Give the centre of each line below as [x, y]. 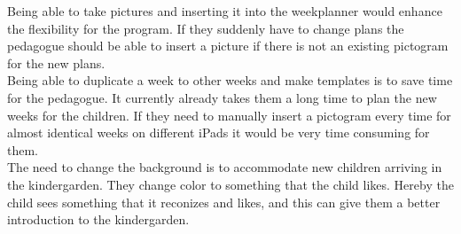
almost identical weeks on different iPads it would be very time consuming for [219, 133]
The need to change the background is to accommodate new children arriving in [225, 167]
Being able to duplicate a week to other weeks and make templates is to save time [230, 80]
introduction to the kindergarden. [98, 219]
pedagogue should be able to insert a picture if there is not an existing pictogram [228, 46]
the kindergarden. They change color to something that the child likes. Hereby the [230, 184]
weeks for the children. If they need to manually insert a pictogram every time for [229, 115]
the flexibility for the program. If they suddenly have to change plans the [206, 28]
